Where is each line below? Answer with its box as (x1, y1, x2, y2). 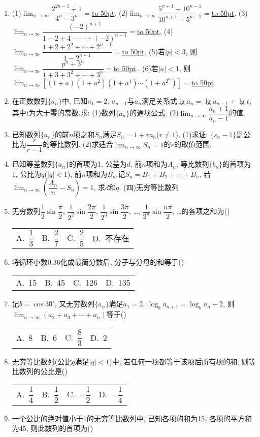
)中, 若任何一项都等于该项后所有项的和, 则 (109, 356, 249, 366)
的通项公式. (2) (129, 107, 179, 118)
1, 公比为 (12, 168, 42, 179)
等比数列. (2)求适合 (50, 139, 113, 149)
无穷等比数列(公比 (12, 356, 72, 366)
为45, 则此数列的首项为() (12, 423, 93, 433)
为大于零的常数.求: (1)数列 (28, 107, 116, 118)
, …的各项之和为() (172, 206, 230, 216)
